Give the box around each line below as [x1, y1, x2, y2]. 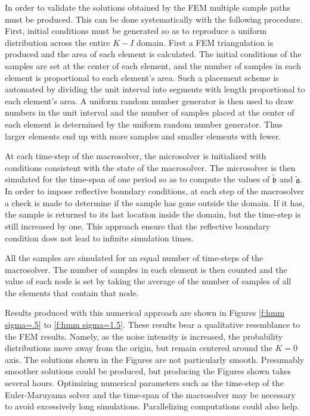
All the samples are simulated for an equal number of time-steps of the [5, 252, 263, 264]
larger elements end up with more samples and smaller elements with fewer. [5, 129, 281, 142]
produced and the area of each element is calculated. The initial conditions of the [5, 48, 302, 60]
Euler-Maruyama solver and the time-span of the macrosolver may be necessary [5, 388, 296, 401]
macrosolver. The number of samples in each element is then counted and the [5, 263, 287, 275]
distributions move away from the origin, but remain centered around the [5, 342, 272, 354]
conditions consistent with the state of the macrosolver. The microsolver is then [5, 161, 296, 173]
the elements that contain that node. [5, 286, 139, 299]
